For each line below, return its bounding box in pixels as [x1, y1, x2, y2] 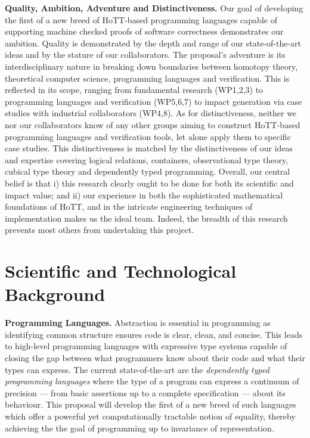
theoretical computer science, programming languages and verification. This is [5, 72, 290, 84]
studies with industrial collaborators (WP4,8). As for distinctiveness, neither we [5, 107, 297, 119]
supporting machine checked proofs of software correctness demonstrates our [5, 25, 284, 38]
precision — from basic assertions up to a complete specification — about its [5, 386, 286, 399]
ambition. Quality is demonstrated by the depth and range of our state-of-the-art [5, 36, 302, 49]
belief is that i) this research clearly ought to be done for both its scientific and [5, 176, 294, 189]
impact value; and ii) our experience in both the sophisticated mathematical [5, 188, 283, 201]
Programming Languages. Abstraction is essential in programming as [5, 316, 271, 329]
